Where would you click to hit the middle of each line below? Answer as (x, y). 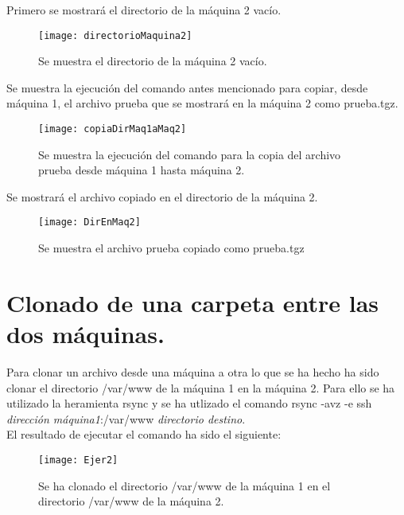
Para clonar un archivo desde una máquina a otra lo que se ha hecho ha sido (193, 372)
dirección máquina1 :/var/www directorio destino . (126, 418)
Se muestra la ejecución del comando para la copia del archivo (190, 154)
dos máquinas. (85, 334)
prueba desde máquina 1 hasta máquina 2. (142, 170)
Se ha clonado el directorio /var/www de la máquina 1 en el (185, 485)
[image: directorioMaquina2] (115, 35)
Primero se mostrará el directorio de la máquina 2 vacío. (144, 10)
